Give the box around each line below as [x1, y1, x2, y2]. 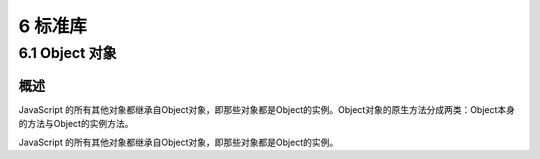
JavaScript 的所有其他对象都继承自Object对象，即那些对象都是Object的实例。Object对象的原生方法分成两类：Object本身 [18, 103, 515, 115]
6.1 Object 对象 [18, 44, 117, 62]
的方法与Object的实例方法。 [18, 118, 134, 130]
